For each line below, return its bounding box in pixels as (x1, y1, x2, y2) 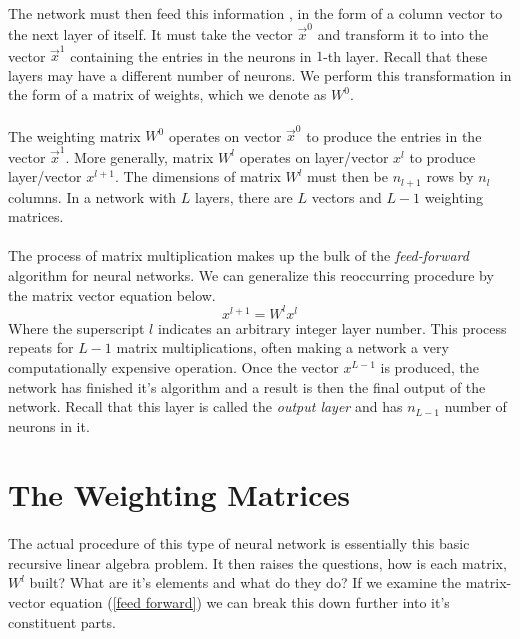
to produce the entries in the (306, 125, 482, 146)
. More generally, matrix (65, 146, 214, 167)
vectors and (311, 186, 382, 207)
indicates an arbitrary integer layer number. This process (157, 317, 507, 338)
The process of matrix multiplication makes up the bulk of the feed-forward (8, 245, 469, 266)
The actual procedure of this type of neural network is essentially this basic (8, 533, 470, 554)
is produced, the (380, 356, 480, 377)
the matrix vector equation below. (8, 284, 216, 305)
